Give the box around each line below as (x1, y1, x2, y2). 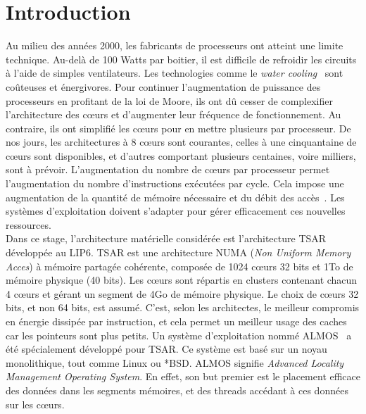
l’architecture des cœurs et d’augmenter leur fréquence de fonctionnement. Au (6, 107, 341, 122)
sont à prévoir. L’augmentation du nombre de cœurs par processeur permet (6, 162, 330, 177)
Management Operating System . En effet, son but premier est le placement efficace (6, 369, 361, 384)
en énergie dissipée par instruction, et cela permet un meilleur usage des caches (6, 314, 347, 328)
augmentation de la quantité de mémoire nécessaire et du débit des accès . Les (6, 189, 345, 204)
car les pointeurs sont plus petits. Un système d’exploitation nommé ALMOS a (6, 327, 352, 342)
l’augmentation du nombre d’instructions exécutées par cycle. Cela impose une (6, 176, 344, 191)
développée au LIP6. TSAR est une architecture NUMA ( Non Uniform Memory (6, 245, 351, 260)
